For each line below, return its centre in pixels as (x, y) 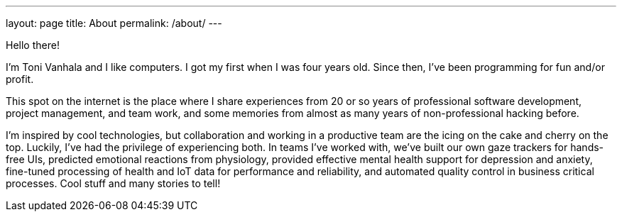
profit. (20, 79)
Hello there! (33, 45)
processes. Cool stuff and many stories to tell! (113, 183)
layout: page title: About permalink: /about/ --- (114, 23)
